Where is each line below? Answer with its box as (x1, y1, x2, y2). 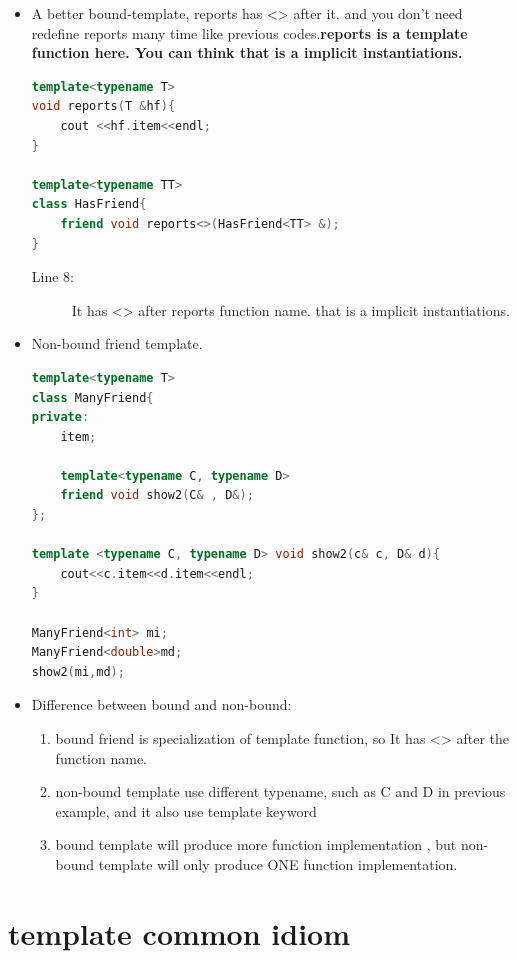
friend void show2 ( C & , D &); (60, 488, 254, 503)
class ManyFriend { (31, 390, 154, 405)
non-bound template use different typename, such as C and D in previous (55, 781, 506, 802)
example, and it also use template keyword (55, 800, 317, 821)
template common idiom (8, 912, 351, 953)
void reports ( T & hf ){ (31, 99, 176, 114)
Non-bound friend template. (31, 333, 203, 354)
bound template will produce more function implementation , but (55, 834, 457, 855)
